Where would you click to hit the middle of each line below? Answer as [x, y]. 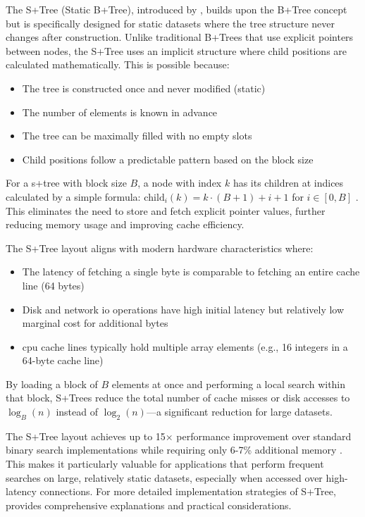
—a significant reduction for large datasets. [239, 412]
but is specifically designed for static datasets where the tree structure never [171, 23]
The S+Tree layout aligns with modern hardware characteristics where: [160, 248]
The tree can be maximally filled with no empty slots [137, 136]
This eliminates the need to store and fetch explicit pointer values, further [166, 210]
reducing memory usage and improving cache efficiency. [125, 224]
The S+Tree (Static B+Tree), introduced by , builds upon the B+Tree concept [177, 9]
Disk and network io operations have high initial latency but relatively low [183, 309]
